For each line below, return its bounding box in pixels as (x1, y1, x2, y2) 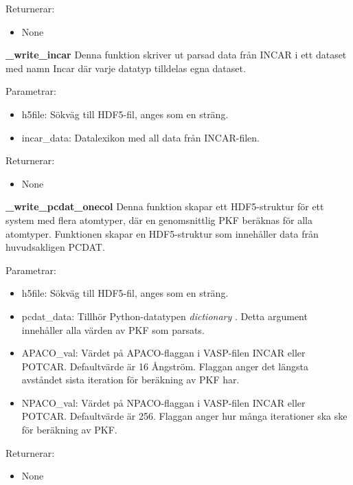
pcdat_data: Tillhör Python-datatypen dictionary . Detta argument (21, 308, 308, 323)
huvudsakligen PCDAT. (5, 240, 105, 254)
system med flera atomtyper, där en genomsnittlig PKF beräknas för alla (5, 212, 312, 227)
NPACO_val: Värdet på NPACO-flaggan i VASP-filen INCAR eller (21, 395, 306, 409)
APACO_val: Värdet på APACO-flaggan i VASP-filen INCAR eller (21, 346, 306, 360)
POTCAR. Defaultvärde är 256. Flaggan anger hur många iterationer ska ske (21, 409, 348, 423)
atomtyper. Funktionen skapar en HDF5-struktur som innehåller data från (5, 226, 319, 240)
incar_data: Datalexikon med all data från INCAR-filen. (21, 130, 260, 144)
